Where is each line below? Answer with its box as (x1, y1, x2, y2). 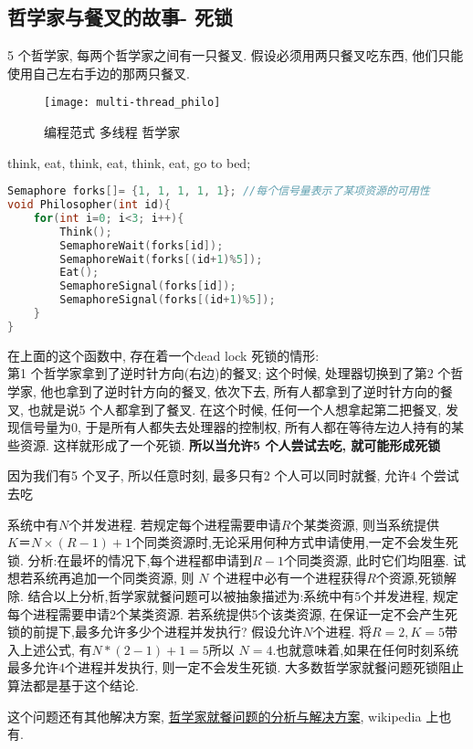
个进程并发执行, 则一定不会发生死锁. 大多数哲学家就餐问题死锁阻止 (65, 658, 465, 677)
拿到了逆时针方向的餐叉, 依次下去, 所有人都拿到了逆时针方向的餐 (66, 382, 453, 401)
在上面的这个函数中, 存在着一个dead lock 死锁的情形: (7, 345, 320, 364)
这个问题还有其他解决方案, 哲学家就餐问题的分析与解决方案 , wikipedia (7, 706, 422, 725)
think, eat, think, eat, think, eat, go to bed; (7, 153, 251, 172)
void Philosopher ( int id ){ (7, 198, 172, 212)
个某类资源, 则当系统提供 (290, 514, 440, 533)
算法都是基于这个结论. (7, 675, 139, 694)
